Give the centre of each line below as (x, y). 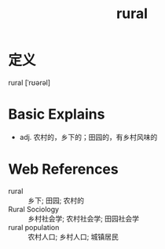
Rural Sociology (34, 209)
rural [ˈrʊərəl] (29, 82)
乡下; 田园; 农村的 (56, 200)
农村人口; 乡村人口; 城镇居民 (73, 236)
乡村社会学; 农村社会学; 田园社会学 (84, 218)
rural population (34, 227)
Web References (64, 169)
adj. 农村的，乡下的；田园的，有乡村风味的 (88, 137)
